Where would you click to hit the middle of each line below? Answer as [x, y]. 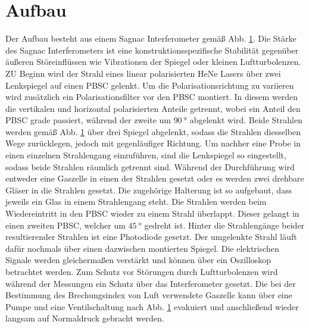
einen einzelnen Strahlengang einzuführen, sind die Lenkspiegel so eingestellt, [146, 155]
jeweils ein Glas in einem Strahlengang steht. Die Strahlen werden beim [136, 202]
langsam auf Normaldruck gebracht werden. [85, 318]
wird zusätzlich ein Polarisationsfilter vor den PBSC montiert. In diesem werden [152, 97]
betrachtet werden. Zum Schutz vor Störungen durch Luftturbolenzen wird [142, 271]
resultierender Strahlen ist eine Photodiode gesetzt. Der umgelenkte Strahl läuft [151, 237]
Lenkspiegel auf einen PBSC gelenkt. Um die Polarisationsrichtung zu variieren [150, 85]
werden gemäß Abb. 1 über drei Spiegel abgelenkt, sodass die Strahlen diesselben [153, 131]
